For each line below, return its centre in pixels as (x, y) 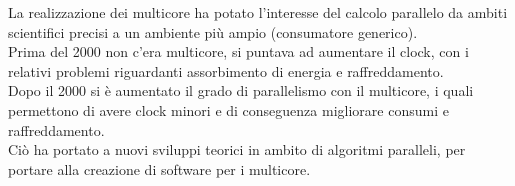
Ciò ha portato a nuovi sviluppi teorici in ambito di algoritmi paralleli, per (237, 149)
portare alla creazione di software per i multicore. (159, 168)
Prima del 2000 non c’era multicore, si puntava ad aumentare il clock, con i (238, 51)
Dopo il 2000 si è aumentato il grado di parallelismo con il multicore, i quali (241, 90)
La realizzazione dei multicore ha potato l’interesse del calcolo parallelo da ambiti (258, 12)
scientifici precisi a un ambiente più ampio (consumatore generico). (213, 31)
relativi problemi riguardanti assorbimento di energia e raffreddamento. (226, 70)
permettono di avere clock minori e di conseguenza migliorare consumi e (228, 109)
